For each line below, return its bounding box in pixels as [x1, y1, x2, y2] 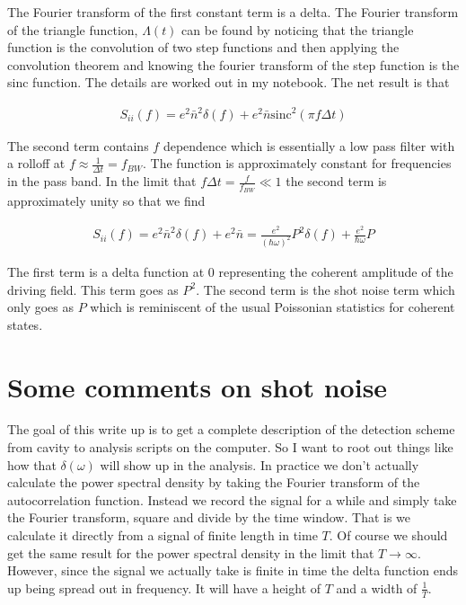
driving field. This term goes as [7, 280, 179, 298]
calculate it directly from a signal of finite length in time [7, 526, 318, 544]
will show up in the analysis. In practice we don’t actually [100, 455, 419, 474]
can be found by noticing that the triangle [181, 20, 414, 39]
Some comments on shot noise [7, 368, 388, 405]
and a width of [336, 578, 418, 597]
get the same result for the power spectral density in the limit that [7, 543, 374, 562]
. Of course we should [329, 526, 448, 544]
